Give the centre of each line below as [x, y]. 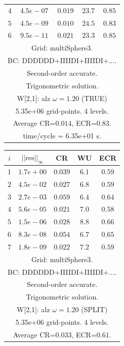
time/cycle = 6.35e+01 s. [62, 136]
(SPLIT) [94, 309]
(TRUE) [94, 98]
